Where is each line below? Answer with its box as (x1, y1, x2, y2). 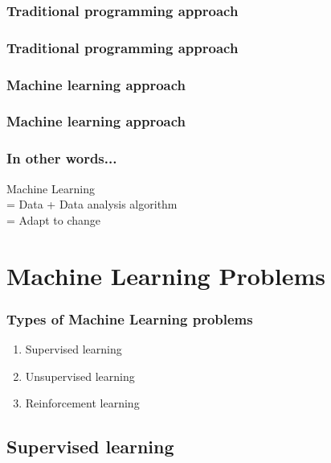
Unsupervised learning (25, 367, 135, 384)
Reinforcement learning (25, 395, 140, 411)
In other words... (6, 148, 117, 168)
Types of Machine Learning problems (6, 308, 253, 329)
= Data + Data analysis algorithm (6, 196, 178, 213)
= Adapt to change (6, 211, 101, 228)
